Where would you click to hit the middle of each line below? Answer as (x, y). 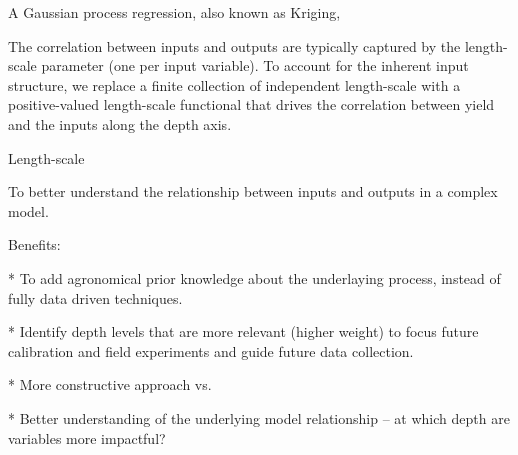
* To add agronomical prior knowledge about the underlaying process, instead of (254, 277)
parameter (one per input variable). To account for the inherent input (255, 65)
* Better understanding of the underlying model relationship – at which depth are (259, 417)
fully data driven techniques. (95, 297)
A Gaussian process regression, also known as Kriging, (174, 12)
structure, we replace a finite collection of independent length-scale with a (234, 84)
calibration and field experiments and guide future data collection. (211, 350)
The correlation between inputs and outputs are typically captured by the (234, 45)
